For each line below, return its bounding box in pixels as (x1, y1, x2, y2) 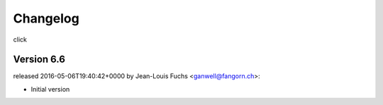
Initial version (30, 85, 70, 93)
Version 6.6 (13, 54, 65, 66)
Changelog (13, 11, 79, 26)
